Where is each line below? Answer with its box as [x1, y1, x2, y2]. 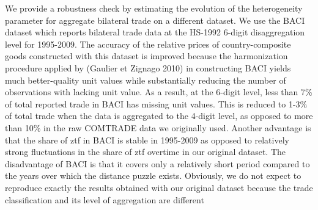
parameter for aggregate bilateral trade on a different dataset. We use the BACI [5, 13, 305, 26]
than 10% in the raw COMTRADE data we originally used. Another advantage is [5, 121, 311, 134]
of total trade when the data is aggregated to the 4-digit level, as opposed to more [5, 109, 313, 122]
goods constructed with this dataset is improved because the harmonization [5, 49, 288, 62]
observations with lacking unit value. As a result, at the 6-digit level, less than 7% [5, 85, 312, 98]
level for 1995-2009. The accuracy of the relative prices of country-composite [5, 37, 291, 50]
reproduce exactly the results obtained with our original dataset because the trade [5, 181, 313, 194]
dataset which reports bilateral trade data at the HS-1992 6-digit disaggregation [5, 26, 305, 38]
